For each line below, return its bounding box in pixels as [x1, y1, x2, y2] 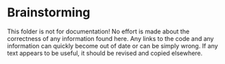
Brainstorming [7, 5, 91, 20]
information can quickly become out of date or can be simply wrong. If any [7, 42, 218, 50]
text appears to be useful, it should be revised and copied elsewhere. [7, 49, 203, 57]
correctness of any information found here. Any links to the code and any [7, 34, 214, 42]
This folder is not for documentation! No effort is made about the [7, 27, 190, 35]
